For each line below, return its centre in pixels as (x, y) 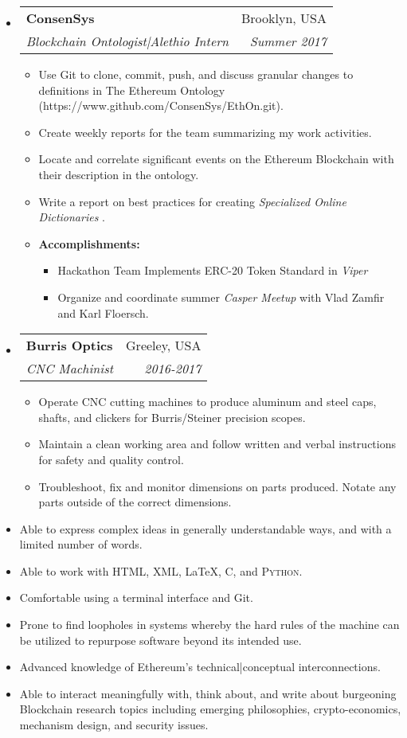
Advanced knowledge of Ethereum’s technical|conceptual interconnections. (200, 667)
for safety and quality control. (111, 459)
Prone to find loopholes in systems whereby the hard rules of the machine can (209, 625)
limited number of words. (81, 544)
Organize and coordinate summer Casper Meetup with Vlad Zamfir (221, 297)
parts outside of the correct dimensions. (135, 502)
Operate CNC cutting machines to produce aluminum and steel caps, (207, 402)
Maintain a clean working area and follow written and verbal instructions (217, 444)
